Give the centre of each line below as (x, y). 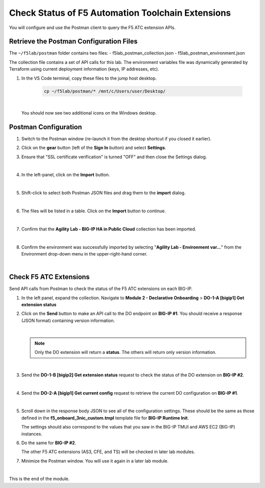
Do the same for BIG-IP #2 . (49, 443)
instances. (32, 434)
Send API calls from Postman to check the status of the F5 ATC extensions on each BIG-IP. (101, 289)
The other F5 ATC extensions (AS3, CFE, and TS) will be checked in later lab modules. (108, 452)
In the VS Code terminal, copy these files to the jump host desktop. (89, 78)
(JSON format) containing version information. (68, 320)
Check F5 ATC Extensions (50, 277)
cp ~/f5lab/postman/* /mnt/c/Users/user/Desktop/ (105, 91)
